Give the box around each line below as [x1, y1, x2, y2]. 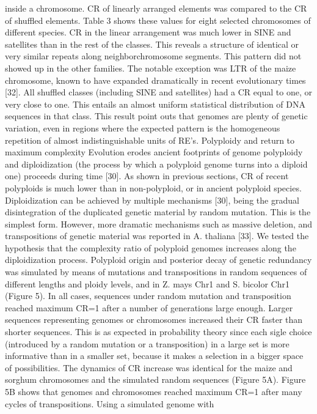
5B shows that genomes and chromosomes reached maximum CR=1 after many [5, 385, 302, 397]
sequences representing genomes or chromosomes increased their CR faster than [5, 313, 303, 326]
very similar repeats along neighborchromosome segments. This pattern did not [5, 50, 302, 62]
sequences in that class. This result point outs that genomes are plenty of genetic [5, 109, 308, 122]
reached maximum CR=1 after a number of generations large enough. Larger [5, 301, 293, 314]
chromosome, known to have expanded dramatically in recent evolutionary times [5, 73, 306, 86]
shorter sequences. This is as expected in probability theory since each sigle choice [5, 325, 312, 338]
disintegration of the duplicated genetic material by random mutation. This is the [5, 205, 311, 218]
